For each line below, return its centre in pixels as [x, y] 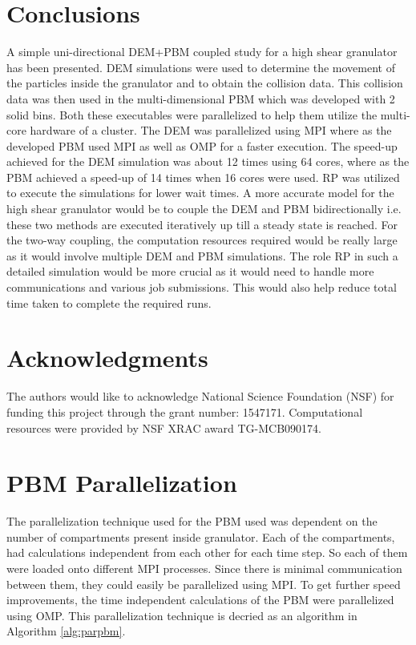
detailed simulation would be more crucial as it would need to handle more [190, 271]
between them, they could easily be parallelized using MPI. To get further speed [204, 584]
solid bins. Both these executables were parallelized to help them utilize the [192, 114]
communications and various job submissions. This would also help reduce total [202, 287]
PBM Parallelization [122, 483]
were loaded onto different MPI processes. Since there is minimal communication [204, 568]
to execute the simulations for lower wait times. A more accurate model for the [200, 193]
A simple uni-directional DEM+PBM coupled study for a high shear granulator [202, 52]
